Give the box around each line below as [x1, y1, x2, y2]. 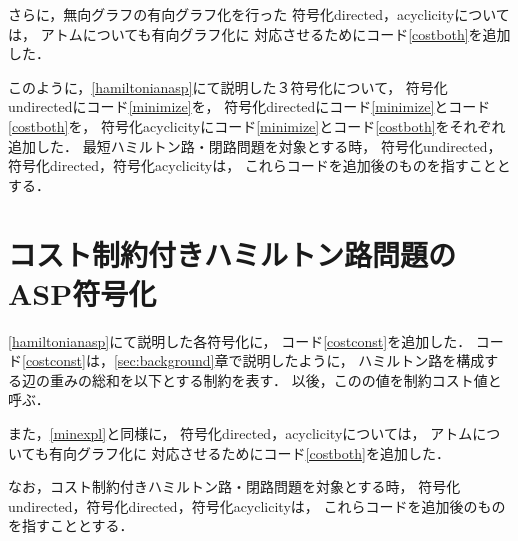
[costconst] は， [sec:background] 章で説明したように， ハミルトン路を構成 [22, 350, 485, 371]
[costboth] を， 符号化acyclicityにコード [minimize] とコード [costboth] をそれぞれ [8, 115, 506, 136]
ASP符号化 [8, 272, 157, 313]
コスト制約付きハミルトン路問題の [8, 233, 457, 274]
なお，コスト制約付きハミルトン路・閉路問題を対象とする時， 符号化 [8, 476, 461, 497]
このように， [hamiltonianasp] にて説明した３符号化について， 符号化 [8, 76, 448, 97]
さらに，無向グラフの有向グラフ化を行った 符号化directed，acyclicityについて [8, 4, 510, 24]
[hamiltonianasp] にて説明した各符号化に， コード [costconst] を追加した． [8, 330, 472, 351]
